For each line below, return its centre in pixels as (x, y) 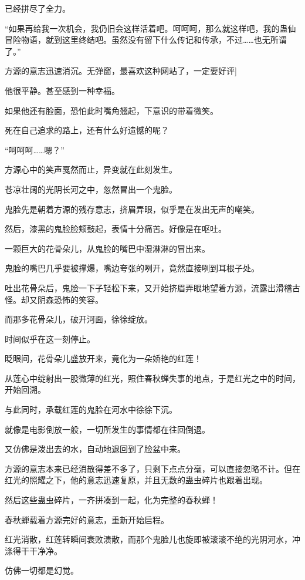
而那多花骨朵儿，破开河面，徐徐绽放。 (79, 319)
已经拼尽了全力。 (38, 8)
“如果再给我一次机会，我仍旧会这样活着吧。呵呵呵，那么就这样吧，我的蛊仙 (150, 28)
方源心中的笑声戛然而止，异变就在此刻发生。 (91, 169)
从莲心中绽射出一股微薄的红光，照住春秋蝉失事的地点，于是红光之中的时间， (152, 378)
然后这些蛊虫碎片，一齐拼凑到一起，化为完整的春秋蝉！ (111, 500)
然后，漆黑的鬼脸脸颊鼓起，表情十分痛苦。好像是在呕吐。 (116, 229)
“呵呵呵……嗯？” (35, 149)
